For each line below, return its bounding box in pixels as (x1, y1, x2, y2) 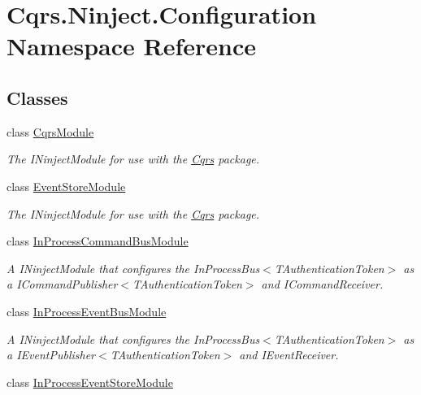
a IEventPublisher (7, 346, 96, 363)
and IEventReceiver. (239, 346, 339, 363)
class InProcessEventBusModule (7, 302, 167, 319)
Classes (7, 85, 68, 110)
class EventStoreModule (7, 177, 126, 194)
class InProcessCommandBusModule (7, 232, 189, 250)
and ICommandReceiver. (261, 276, 384, 293)
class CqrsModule (7, 123, 94, 140)
